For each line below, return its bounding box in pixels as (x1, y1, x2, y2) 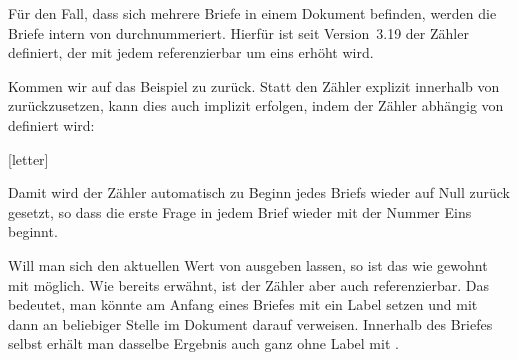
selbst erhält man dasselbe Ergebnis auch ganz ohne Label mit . (8, 333, 399, 354)
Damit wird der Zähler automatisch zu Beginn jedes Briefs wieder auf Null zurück (8, 182, 510, 203)
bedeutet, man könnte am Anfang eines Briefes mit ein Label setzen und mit (8, 294, 478, 315)
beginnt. (8, 221, 58, 242)
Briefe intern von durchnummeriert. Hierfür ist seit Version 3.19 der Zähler (8, 22, 469, 43)
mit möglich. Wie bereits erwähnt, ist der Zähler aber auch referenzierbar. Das (8, 274, 490, 295)
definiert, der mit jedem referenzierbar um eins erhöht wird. (8, 42, 374, 63)
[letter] (8, 148, 49, 169)
